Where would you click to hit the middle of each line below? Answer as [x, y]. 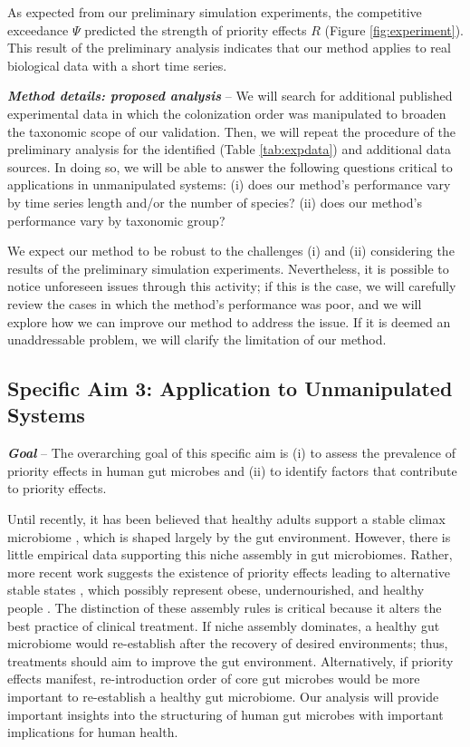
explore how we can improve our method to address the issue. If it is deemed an [229, 321]
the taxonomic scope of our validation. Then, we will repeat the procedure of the [231, 131]
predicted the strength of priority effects [196, 29]
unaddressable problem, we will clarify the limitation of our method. [197, 340]
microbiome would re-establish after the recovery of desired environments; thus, [228, 643]
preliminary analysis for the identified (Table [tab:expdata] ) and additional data [230, 149]
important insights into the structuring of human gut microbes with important [225, 714]
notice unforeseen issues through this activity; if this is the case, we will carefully [232, 286]
